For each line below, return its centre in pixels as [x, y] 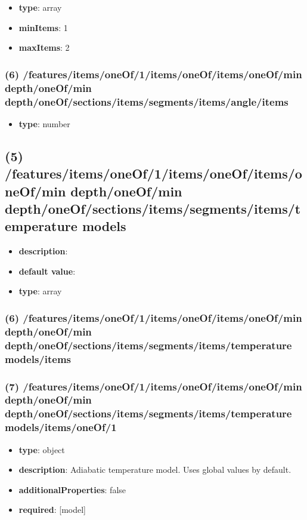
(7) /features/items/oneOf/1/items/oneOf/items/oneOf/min [153, 386]
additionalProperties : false [72, 489]
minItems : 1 [43, 27]
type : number [44, 123]
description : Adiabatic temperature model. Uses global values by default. [155, 470]
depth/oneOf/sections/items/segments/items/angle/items [147, 101]
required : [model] [52, 510]
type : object [42, 449]
